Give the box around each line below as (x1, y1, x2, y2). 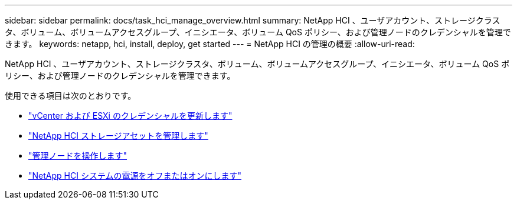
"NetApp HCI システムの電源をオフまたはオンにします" (28, 170, 241, 180)
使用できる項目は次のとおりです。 (5, 91, 136, 101)
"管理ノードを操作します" (28, 151, 127, 160)
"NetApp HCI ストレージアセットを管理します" (28, 131, 208, 141)
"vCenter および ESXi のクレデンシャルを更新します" (28, 111, 233, 121)
